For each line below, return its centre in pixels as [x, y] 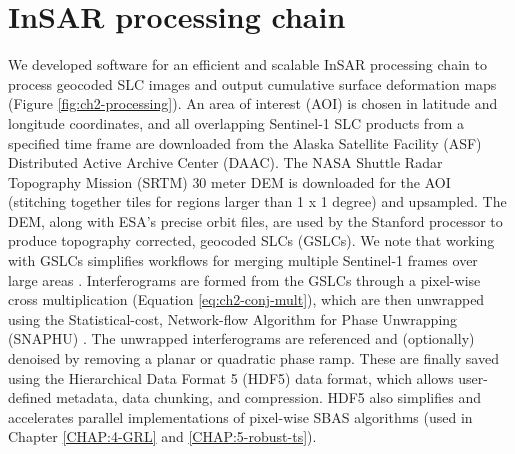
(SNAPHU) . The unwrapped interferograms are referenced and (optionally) [241, 338]
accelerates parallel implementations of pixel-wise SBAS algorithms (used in [240, 416]
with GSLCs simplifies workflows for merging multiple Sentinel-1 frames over [243, 260]
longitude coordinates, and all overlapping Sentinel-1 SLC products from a [236, 122]
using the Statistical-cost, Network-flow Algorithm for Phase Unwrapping [233, 318]
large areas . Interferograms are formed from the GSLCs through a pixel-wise [244, 279]
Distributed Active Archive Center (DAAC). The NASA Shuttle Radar [225, 162]
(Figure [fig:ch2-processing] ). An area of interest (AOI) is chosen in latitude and [253, 103]
